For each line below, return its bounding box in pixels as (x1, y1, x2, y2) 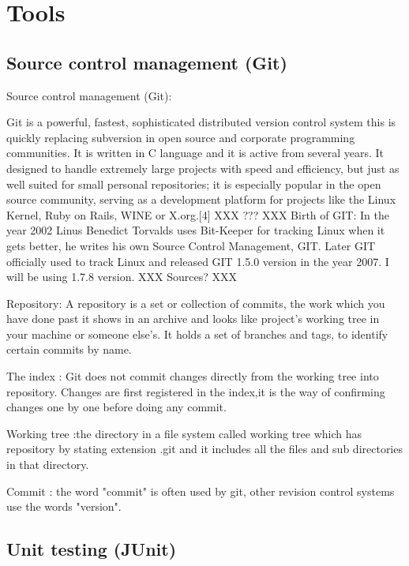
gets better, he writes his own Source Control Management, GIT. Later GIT (6, 237, 376, 253)
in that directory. (6, 456, 89, 473)
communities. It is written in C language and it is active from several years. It (6, 144, 385, 161)
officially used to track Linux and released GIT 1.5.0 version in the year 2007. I (6, 253, 389, 269)
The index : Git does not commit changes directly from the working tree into (6, 368, 379, 384)
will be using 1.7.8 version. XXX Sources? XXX (6, 268, 237, 285)
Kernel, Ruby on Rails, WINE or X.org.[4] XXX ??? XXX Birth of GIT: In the (6, 206, 389, 223)
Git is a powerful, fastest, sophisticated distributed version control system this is (6, 114, 396, 130)
